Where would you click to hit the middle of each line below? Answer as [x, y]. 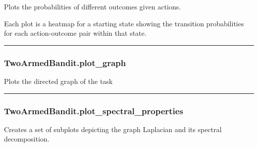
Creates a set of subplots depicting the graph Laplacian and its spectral [113, 129]
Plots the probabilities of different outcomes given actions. [93, 6]
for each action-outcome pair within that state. [75, 33]
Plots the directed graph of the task [58, 81]
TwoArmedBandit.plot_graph [65, 62]
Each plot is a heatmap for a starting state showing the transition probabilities [124, 23]
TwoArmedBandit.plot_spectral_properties [94, 110]
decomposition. [27, 139]
